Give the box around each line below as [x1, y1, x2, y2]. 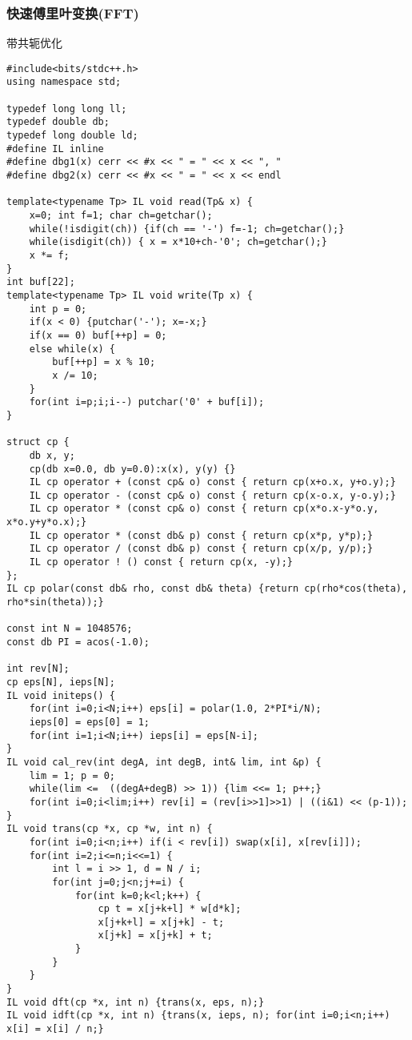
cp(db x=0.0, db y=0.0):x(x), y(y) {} [29, 463, 236, 475]
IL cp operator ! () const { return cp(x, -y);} [29, 556, 293, 568]
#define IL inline [6, 143, 104, 155]
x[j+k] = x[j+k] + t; [98, 930, 213, 942]
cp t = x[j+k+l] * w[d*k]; [98, 903, 242, 915]
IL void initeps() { [6, 689, 116, 701]
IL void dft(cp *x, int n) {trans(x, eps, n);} [6, 996, 265, 1008]
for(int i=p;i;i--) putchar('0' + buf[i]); [29, 396, 265, 408]
